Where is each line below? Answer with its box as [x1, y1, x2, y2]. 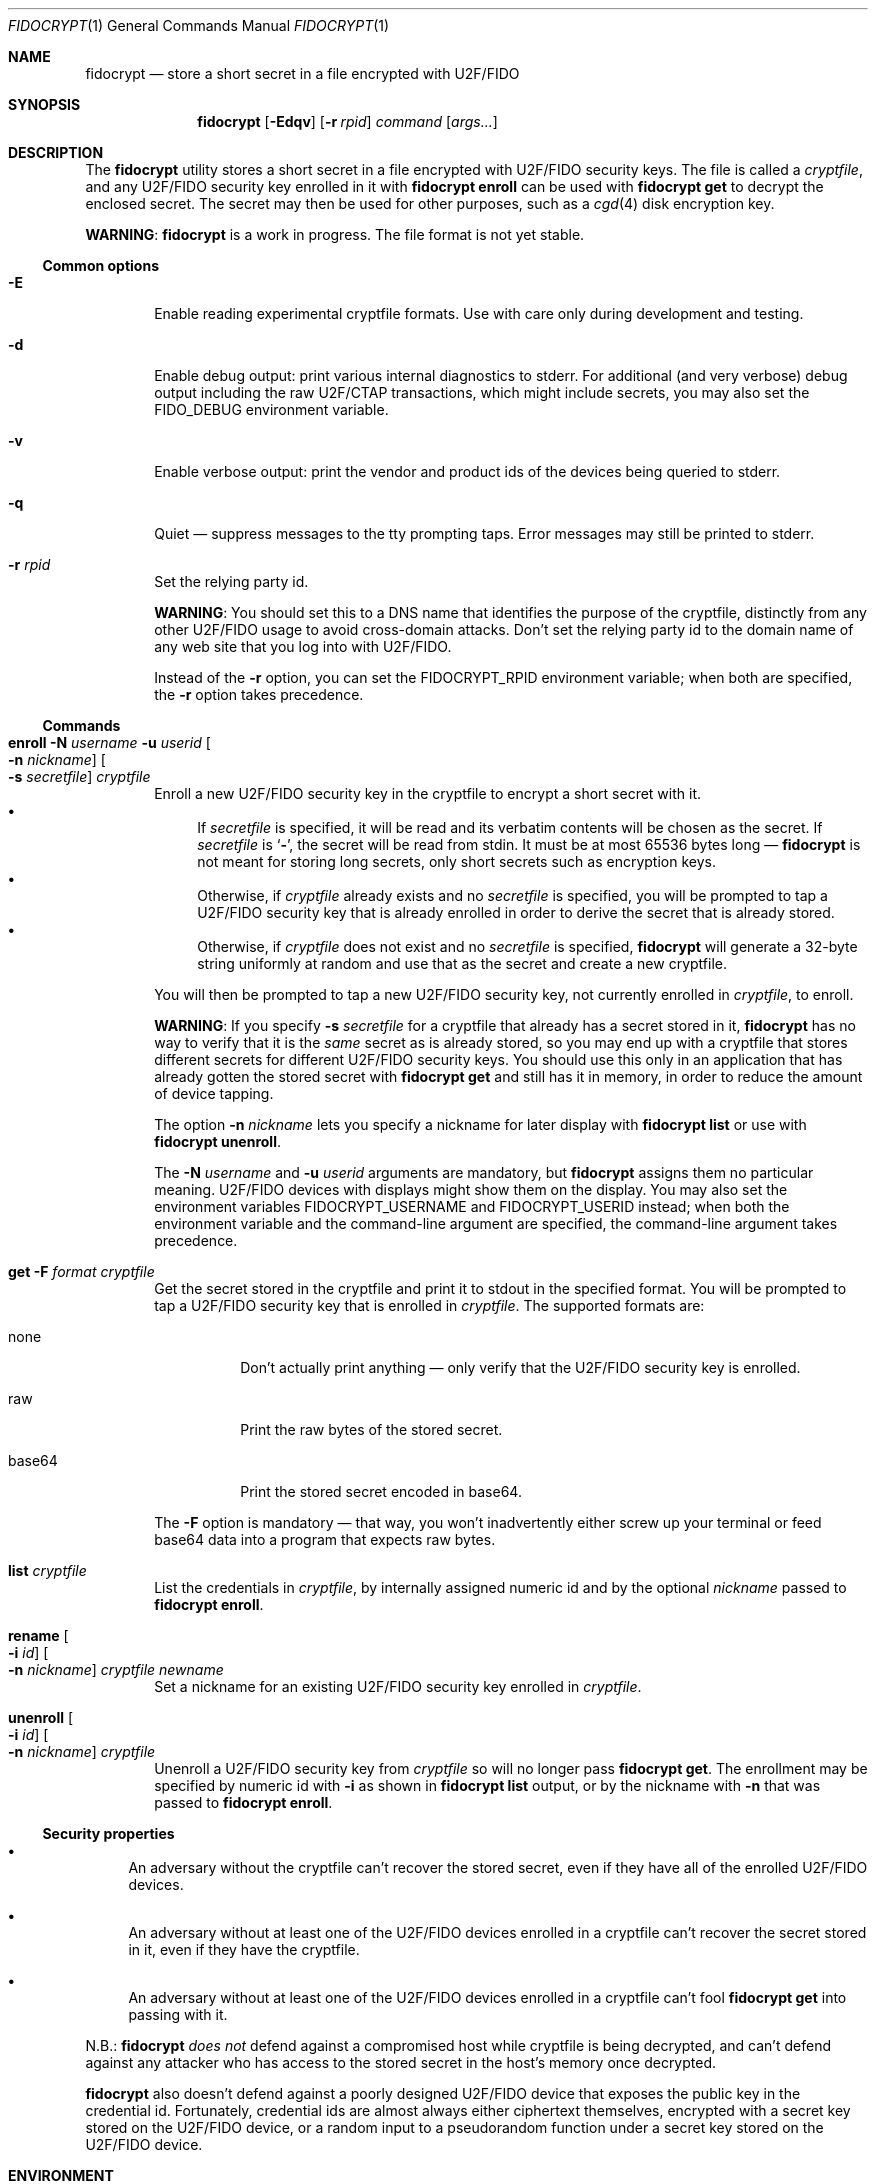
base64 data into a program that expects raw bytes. [154, 1531, 496, 1548]
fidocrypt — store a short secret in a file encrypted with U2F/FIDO [85, 65, 520, 82]
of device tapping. [154, 1085, 274, 1102]
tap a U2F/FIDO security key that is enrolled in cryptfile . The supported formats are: [154, 1297, 705, 1314]
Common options [42, 257, 159, 274]
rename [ [8, 1627, 69, 1644]
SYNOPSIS [8, 96, 81, 113]
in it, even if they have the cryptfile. [128, 1941, 360, 1958]
